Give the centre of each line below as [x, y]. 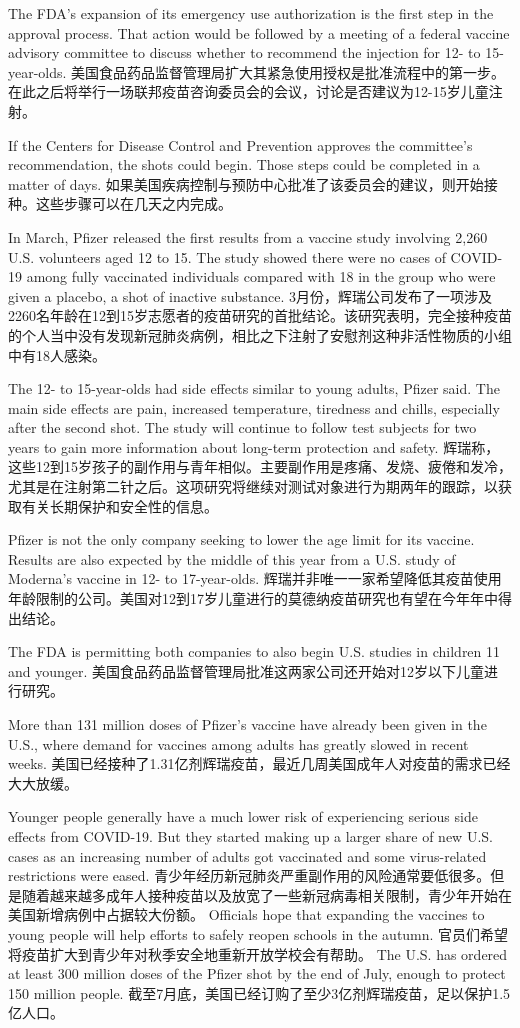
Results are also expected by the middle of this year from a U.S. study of [232, 558]
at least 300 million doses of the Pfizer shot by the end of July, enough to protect [257, 973]
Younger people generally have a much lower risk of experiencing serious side [243, 816]
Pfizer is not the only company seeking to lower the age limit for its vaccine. [241, 539]
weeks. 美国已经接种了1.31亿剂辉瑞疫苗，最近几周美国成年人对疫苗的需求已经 [259, 763]
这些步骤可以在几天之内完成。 [133, 203]
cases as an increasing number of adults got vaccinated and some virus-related [247, 855]
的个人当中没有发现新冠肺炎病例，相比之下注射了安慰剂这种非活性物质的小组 [260, 334]
